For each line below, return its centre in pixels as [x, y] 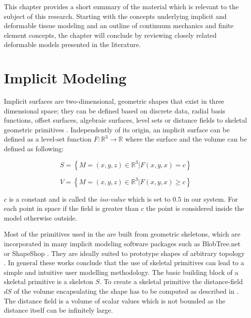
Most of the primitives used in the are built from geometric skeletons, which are [122, 234]
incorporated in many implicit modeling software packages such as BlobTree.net [122, 244]
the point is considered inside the [195, 208]
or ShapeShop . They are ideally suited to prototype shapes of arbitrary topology [124, 253]
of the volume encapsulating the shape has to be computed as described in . [126, 291]
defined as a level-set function [48, 139]
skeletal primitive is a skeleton [49, 281]
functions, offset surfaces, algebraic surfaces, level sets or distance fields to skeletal [125, 120]
